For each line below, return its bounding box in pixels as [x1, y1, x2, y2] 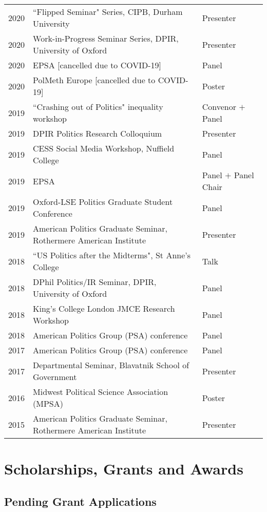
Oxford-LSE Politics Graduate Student [33, 196, 173, 207]
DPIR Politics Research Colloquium [33, 127, 162, 139]
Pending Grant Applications [4, 493, 157, 509]
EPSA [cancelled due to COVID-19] [33, 59, 162, 71]
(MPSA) [33, 397, 63, 409]
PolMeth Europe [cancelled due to [33, 74, 156, 86]
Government [33, 371, 77, 383]
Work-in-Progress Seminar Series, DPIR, [33, 32, 179, 44]
